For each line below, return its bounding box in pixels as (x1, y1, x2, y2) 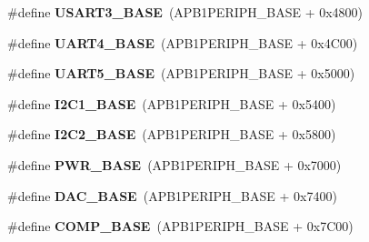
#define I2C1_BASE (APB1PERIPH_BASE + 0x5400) (7, 94, 336, 113)
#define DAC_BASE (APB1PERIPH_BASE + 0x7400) (7, 186, 337, 205)
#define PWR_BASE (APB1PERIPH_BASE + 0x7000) (7, 155, 342, 174)
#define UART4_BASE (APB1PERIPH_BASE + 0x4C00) (7, 33, 358, 52)
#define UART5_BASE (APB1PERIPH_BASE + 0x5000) (7, 64, 355, 83)
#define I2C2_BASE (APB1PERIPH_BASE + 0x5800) (7, 125, 336, 144)
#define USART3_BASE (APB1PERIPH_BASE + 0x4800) (7, 3, 364, 21)
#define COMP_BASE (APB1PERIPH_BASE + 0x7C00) (7, 217, 354, 236)
